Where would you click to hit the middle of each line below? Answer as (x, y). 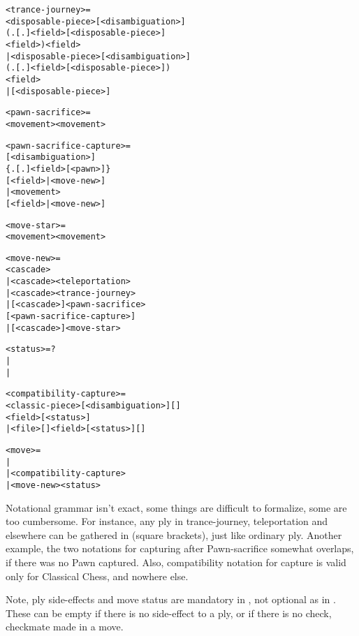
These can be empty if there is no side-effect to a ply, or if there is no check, (169, 613)
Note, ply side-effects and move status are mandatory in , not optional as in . (171, 599)
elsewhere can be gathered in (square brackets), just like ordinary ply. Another (174, 534)
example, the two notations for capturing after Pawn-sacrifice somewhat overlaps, (180, 548)
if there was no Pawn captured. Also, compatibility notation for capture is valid (176, 562)
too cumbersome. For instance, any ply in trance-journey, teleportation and (167, 521)
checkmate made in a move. (65, 627)
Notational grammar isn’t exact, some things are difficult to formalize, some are (176, 507)
